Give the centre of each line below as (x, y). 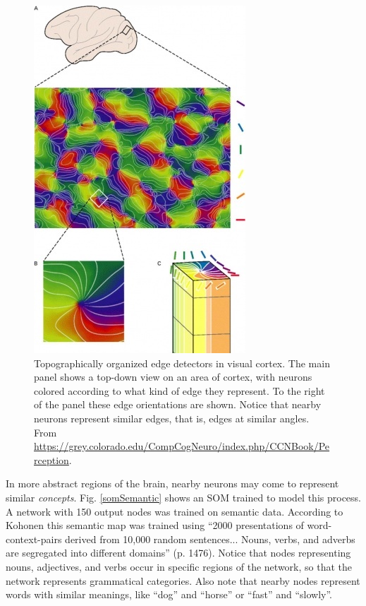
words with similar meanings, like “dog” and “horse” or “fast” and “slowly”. (169, 594)
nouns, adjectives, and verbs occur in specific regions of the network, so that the (179, 566)
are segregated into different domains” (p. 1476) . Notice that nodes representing (178, 553)
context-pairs (34, 539)
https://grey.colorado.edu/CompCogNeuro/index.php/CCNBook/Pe (182, 446)
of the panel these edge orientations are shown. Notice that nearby (178, 404)
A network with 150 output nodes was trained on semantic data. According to (175, 511)
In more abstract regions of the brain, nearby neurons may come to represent (172, 483)
